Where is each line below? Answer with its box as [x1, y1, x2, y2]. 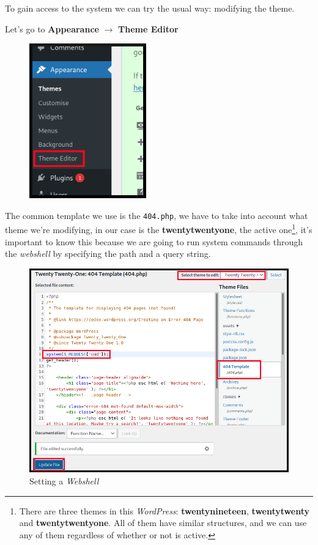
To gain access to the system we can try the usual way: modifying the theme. [5, 2, 295, 14]
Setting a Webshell [29, 474, 99, 487]
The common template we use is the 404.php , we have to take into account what [5, 209, 308, 221]
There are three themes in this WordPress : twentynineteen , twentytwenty [19, 504, 309, 517]
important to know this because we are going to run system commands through [5, 235, 303, 248]
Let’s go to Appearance [5, 22, 99, 35]
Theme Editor [118, 22, 179, 35]
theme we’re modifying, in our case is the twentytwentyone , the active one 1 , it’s [5, 221, 312, 236]
